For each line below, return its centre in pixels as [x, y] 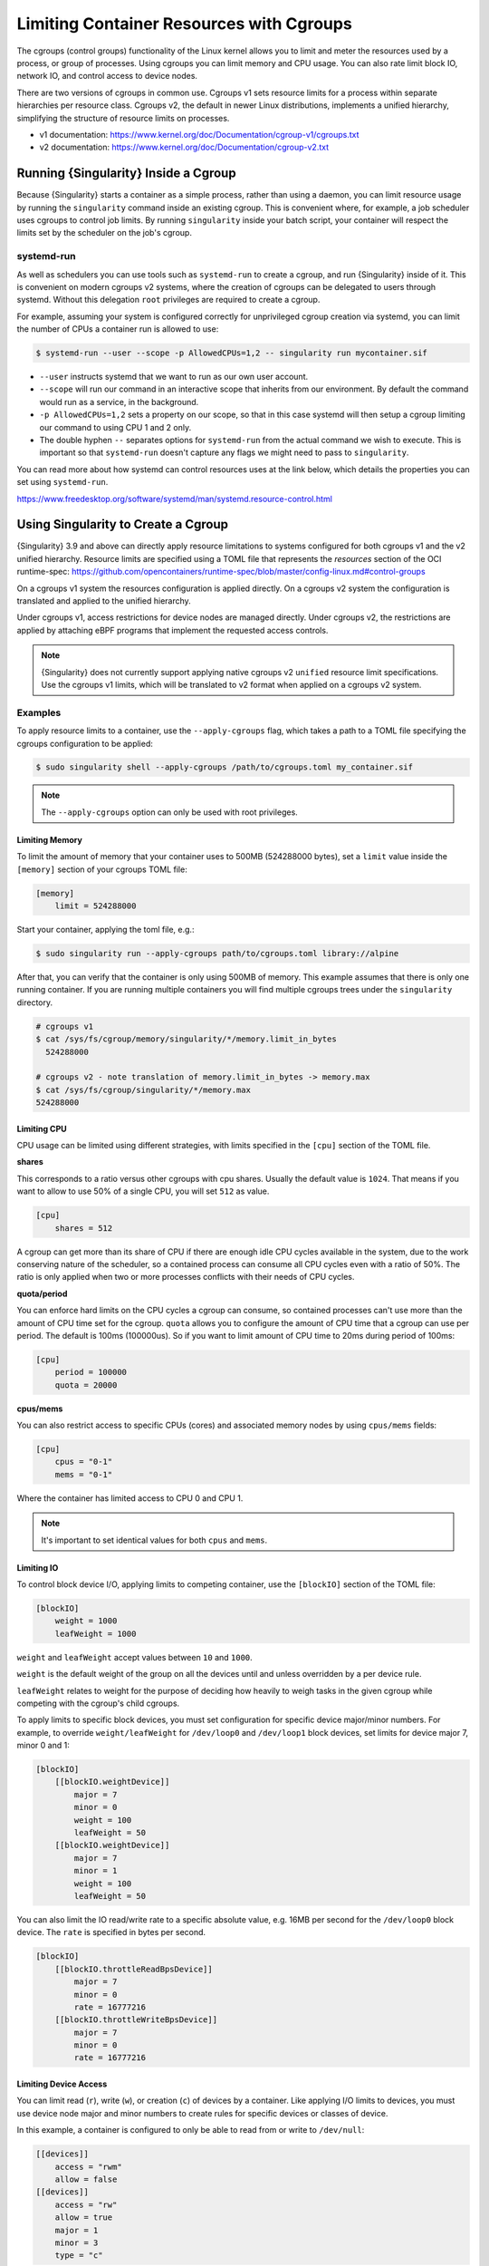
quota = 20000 [86, 1385]
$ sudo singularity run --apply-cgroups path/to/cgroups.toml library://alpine [217, 953]
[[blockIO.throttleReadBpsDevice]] [134, 1969]
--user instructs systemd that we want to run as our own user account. [174, 377]
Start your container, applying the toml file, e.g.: [105, 930]
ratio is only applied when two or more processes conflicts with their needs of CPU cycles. [186, 1277]
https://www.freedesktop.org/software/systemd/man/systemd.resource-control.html [174, 499]
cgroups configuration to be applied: [85, 743]
